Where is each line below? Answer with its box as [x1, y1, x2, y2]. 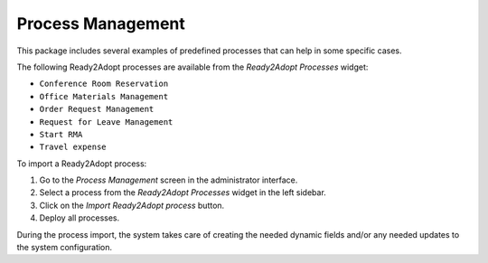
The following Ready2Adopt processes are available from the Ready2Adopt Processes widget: [16, 61, 369, 72]
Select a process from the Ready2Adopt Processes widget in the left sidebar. [39, 187, 327, 198]
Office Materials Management [39, 91, 169, 101]
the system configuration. [16, 242, 113, 253]
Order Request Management [39, 104, 155, 115]
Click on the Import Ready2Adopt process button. [39, 200, 225, 211]
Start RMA [39, 129, 83, 139]
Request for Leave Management [39, 117, 174, 127]
